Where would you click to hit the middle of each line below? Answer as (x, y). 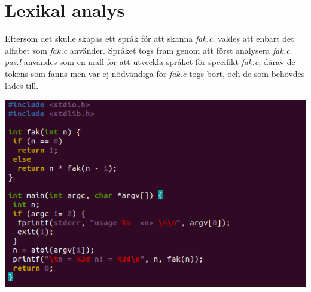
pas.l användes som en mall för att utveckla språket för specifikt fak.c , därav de (150, 62)
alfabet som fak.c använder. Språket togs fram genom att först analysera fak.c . (149, 50)
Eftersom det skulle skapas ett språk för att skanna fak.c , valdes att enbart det (150, 39)
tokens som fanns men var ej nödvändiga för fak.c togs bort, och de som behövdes (155, 73)
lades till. (22, 85)
